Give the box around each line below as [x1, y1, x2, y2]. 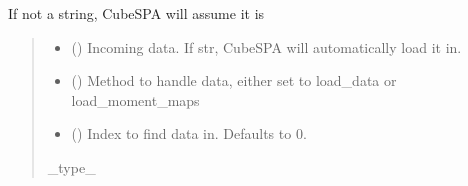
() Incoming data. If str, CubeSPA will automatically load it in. [71, 36, 462, 57]
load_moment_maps [71, 89, 200, 110]
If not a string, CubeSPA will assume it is [8, 3, 265, 23]
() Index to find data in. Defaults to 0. [71, 123, 307, 144]
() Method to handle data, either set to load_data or [71, 70, 397, 91]
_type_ [47, 156, 96, 177]
